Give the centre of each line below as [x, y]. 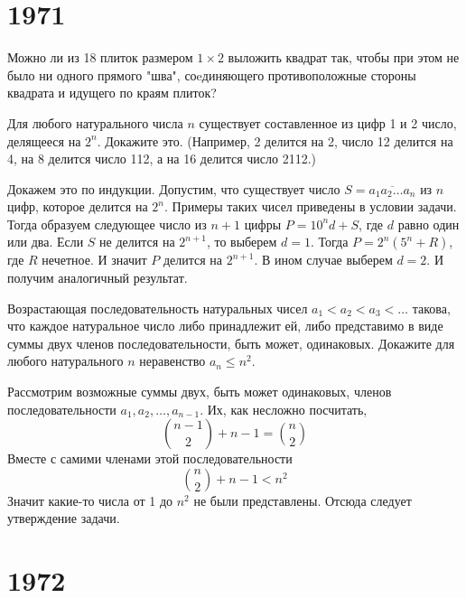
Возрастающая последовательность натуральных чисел [158, 308]
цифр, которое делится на [78, 206]
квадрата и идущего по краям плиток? [112, 93]
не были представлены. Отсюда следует [303, 500]
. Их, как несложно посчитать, [284, 409]
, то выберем [242, 242]
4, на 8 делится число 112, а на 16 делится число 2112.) [162, 159]
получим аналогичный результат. [98, 278]
